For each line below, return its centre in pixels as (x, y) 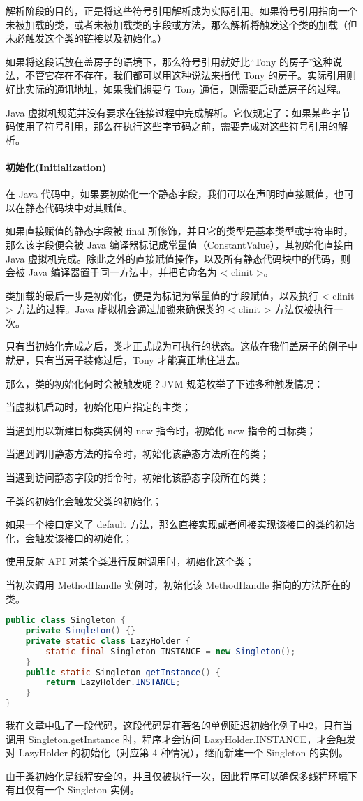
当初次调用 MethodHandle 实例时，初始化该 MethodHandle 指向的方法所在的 (178, 585)
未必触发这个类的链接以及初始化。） (86, 38)
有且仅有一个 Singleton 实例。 (73, 789)
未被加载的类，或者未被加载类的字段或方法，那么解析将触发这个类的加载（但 (181, 24)
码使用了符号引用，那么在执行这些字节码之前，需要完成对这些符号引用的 (172, 126)
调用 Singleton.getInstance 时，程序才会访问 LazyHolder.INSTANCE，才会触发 (181, 738)
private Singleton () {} (81, 631)
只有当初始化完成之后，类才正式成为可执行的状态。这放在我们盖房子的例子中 (181, 346)
